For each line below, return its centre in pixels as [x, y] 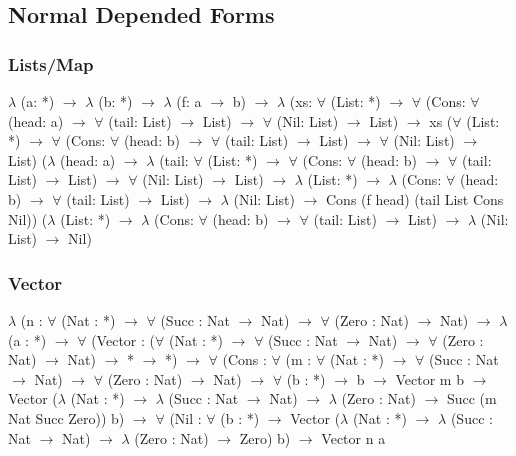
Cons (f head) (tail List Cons [415, 198]
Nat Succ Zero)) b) [66, 417]
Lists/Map [51, 63]
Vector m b [429, 378]
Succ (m [471, 398]
